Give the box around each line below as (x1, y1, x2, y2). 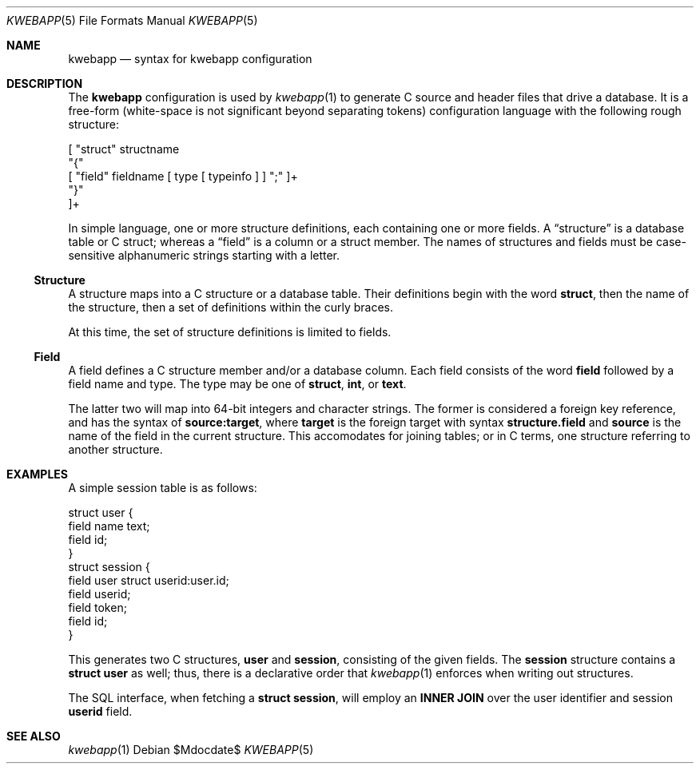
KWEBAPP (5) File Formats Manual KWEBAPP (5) (6, 14, 258, 27)
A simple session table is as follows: (68, 481, 257, 494)
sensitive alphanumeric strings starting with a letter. (68, 248, 340, 262)
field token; (68, 601, 127, 614)
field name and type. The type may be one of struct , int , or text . (68, 377, 407, 391)
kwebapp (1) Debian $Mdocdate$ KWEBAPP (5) (68, 743, 314, 756)
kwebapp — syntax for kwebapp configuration (68, 52, 312, 65)
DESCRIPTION (6, 77, 83, 90)
